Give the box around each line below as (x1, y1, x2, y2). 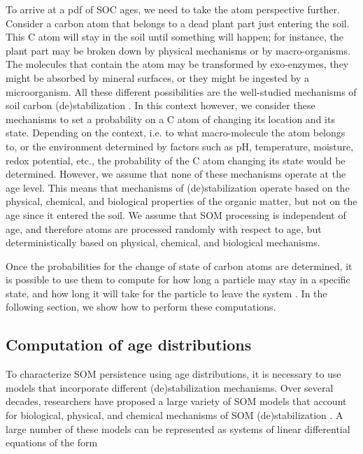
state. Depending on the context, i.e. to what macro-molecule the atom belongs (6, 125, 346, 140)
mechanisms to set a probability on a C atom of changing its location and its (6, 111, 335, 126)
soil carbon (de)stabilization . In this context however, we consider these (6, 98, 315, 113)
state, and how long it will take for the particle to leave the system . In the (6, 285, 327, 300)
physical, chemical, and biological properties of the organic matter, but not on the (6, 194, 357, 208)
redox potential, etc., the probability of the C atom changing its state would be (6, 152, 346, 167)
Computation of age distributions (6, 334, 252, 355)
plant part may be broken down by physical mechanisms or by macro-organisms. (6, 43, 350, 57)
